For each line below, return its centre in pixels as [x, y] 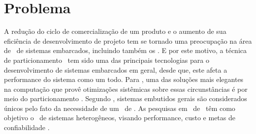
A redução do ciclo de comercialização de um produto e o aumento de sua [115, 31]
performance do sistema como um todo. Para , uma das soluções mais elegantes [124, 79]
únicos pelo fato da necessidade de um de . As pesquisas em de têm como [120, 108]
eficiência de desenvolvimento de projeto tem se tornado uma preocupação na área [128, 40]
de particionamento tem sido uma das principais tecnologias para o [107, 60]
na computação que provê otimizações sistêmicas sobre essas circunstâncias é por [126, 89]
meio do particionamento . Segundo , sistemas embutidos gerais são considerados [126, 98]
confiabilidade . [27, 127]
